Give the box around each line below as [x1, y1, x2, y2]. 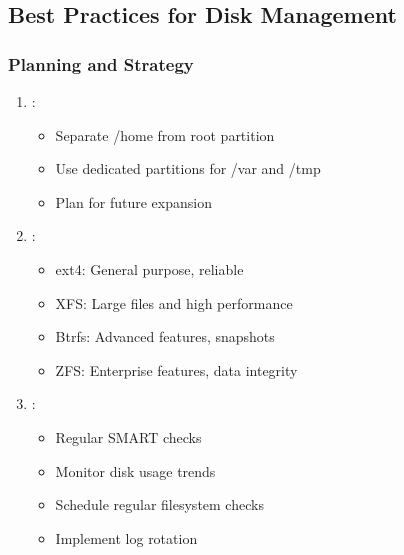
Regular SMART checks [55, 426, 202, 447]
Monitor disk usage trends [55, 460, 216, 481]
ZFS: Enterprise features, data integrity [55, 359, 298, 380]
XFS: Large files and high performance [55, 292, 293, 313]
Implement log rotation [55, 527, 198, 548]
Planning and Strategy [8, 51, 194, 76]
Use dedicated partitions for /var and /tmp [55, 158, 321, 179]
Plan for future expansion [55, 191, 212, 212]
